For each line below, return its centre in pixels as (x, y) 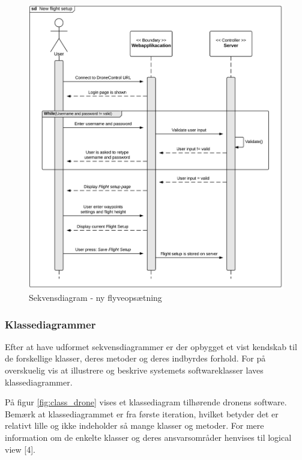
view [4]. (20, 449)
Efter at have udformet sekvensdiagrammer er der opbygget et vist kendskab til (151, 346)
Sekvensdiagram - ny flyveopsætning (95, 298)
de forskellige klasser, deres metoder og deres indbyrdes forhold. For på (135, 358)
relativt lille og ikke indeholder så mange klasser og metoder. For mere (134, 425)
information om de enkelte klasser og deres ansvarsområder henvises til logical (148, 437)
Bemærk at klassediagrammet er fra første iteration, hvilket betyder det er (142, 413)
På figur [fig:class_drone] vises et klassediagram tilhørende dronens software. (146, 402)
